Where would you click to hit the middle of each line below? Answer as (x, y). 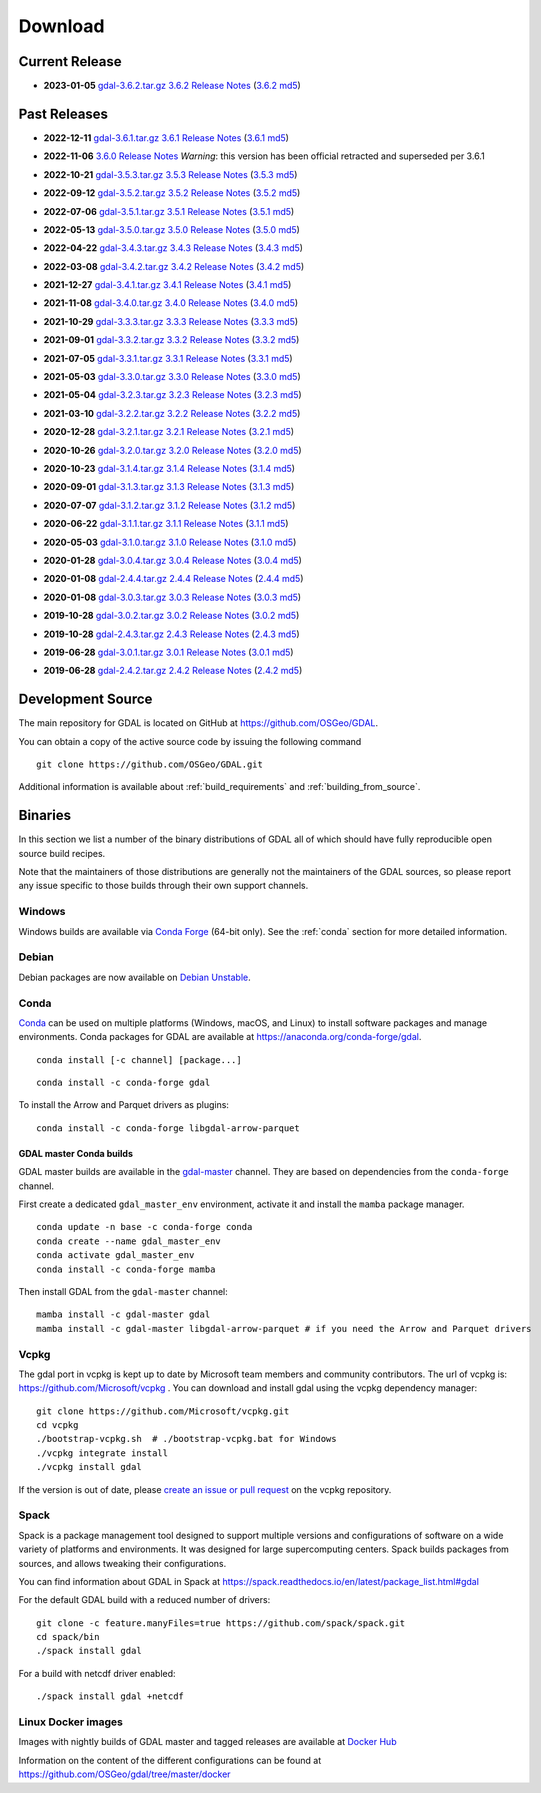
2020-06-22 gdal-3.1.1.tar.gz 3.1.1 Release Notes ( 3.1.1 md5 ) (166, 524)
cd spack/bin (68, 1637)
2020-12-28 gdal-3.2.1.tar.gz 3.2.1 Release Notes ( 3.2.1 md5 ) (169, 432)
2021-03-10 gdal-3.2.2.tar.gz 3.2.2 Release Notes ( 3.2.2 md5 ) (172, 413)
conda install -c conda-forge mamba (126, 1269)
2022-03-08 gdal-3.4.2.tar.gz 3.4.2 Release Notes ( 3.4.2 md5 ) (174, 266)
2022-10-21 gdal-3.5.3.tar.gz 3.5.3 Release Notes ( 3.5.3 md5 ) (170, 174)
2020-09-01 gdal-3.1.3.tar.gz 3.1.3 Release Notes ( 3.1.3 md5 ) (169, 487)
